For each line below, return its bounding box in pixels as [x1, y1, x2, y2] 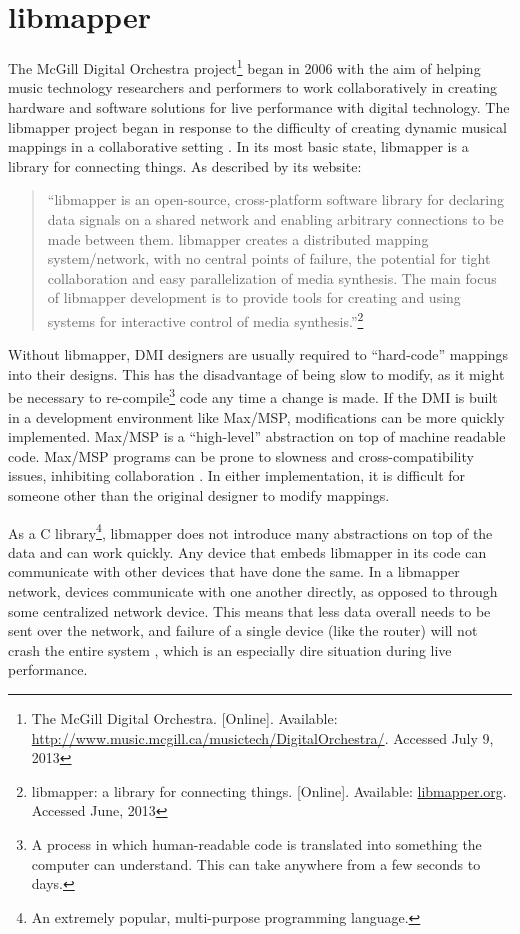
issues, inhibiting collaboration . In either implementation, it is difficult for [8, 465, 466, 486]
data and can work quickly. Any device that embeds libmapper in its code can [8, 541, 487, 562]
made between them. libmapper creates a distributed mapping [47, 228, 429, 249]
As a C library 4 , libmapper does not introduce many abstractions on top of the [8, 519, 493, 543]
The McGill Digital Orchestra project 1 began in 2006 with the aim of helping [8, 55, 481, 78]
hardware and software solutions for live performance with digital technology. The [8, 96, 510, 117]
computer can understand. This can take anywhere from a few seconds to [31, 853, 481, 874]
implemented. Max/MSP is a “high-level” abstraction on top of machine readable [8, 426, 506, 447]
